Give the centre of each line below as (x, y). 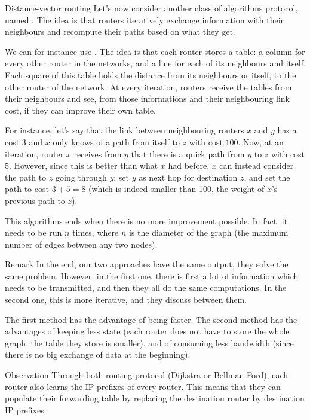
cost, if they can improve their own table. (80, 110)
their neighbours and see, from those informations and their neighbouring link (148, 98)
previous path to (35, 200)
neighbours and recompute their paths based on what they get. (120, 31)
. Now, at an (261, 141)
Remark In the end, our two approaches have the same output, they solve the (147, 264)
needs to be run (33, 232)
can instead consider (257, 165)
